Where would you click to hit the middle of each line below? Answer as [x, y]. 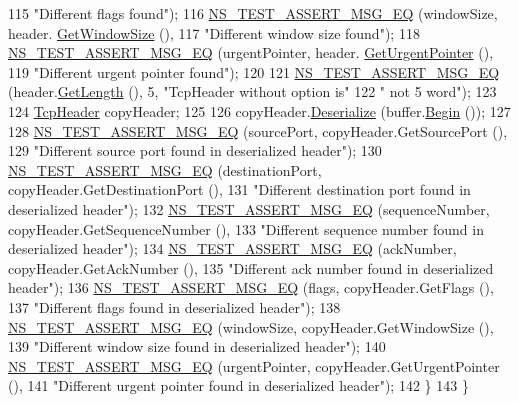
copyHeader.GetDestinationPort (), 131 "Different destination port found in [239, 189]
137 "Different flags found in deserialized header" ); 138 [174, 306]
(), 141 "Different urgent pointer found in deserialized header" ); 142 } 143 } [238, 385]
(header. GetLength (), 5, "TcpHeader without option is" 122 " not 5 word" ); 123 [252, 91]
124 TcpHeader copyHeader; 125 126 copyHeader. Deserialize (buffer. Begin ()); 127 [259, 110]
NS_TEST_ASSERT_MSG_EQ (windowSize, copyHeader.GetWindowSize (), [251, 326]
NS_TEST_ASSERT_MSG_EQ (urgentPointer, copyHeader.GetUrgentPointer [254, 365]
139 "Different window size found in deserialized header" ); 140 [197, 346]
